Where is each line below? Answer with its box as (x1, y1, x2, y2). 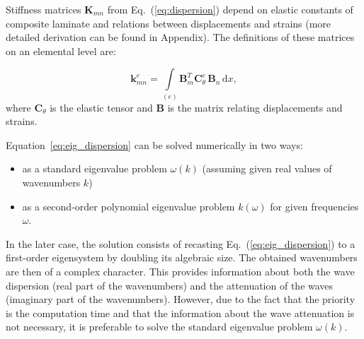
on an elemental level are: (6, 43, 116, 58)
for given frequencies (270, 198, 359, 213)
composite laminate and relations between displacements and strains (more (6, 16, 331, 30)
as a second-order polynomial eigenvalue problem (22, 198, 235, 213)
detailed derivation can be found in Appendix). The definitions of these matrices (6, 30, 355, 44)
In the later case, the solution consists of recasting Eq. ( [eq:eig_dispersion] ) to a (6, 236, 356, 251)
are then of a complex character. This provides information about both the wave (6, 264, 355, 279)
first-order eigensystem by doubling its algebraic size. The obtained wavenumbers (6, 250, 358, 265)
